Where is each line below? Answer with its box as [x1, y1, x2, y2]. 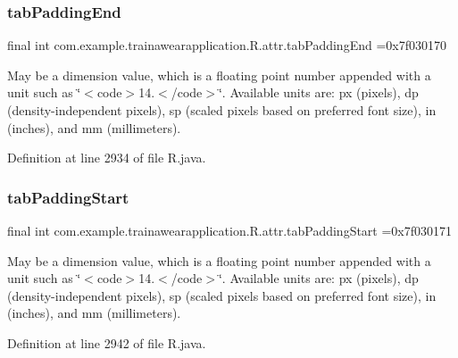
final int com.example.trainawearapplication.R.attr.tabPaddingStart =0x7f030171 [7, 221, 453, 239]
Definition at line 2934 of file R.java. [7, 148, 206, 167]
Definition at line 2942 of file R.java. [7, 333, 206, 352]
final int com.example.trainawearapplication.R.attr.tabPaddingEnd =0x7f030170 [7, 36, 446, 54]
